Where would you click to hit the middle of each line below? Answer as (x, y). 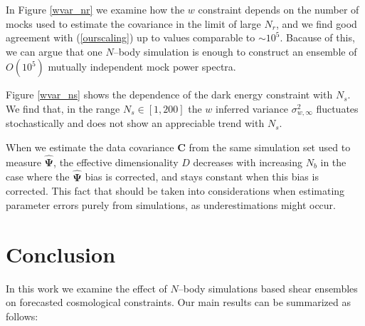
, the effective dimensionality (116, 162)
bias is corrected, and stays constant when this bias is (202, 177)
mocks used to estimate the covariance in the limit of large (133, 23)
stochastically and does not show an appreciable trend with (135, 123)
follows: (22, 316)
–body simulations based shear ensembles (268, 288)
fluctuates (337, 108)
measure (23, 162)
